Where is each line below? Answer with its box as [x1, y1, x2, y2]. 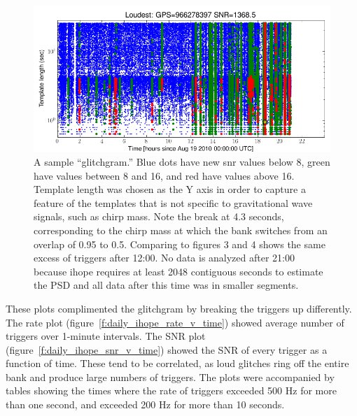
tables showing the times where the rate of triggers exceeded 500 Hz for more [6, 383, 337, 398]
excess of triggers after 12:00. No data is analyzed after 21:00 [34, 250, 295, 265]
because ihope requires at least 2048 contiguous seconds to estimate [34, 264, 323, 278]
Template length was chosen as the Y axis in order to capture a [34, 182, 306, 196]
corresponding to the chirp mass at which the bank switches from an [34, 222, 328, 237]
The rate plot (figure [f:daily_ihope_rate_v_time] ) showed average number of [6, 315, 344, 329]
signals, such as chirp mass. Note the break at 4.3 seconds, [34, 209, 284, 224]
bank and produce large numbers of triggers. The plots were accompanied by [6, 369, 335, 384]
